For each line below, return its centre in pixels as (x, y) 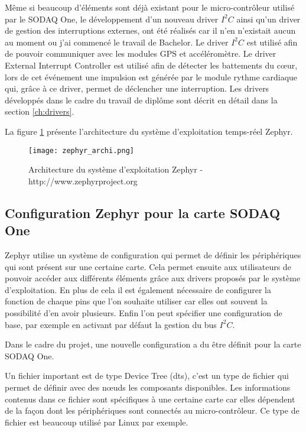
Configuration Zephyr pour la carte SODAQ (143, 212)
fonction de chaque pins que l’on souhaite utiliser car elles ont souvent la (136, 301)
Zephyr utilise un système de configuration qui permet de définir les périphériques (153, 254)
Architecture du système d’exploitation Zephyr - (116, 169)
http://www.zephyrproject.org (83, 181)
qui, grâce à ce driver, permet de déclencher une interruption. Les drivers (137, 88)
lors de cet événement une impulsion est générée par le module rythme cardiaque (151, 77)
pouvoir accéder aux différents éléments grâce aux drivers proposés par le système (153, 278)
